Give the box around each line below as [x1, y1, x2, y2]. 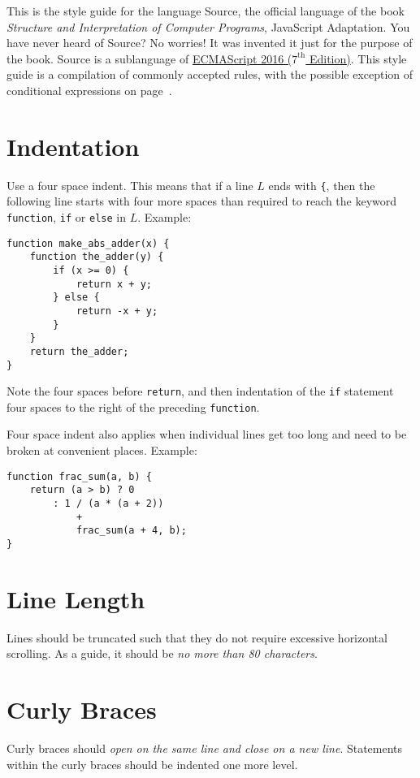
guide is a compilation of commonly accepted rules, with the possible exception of [6, 66, 414, 83]
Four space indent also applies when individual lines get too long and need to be [6, 426, 407, 443]
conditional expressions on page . [6, 81, 172, 98]
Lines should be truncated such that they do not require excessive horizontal [6, 629, 388, 646]
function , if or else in [6, 208, 126, 225]
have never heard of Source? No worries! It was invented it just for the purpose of [6, 34, 413, 51]
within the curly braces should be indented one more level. [6, 755, 298, 772]
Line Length [6, 581, 145, 615]
